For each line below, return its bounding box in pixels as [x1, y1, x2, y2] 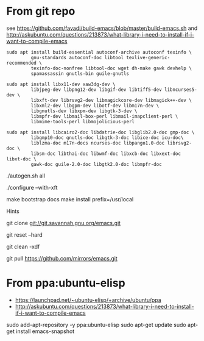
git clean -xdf [6, 243, 40, 250]
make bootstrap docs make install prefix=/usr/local [6, 195, 134, 203]
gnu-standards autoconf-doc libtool [30, 54, 124, 60]
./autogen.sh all [6, 172, 46, 179]
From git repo [6, 4, 76, 18]
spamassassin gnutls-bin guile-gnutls [30, 70, 130, 77]
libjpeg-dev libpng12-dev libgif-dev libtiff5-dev [30, 87, 163, 93]
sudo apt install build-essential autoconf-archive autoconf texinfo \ [6, 49, 192, 56]
